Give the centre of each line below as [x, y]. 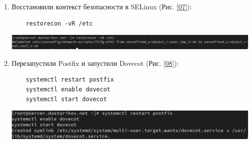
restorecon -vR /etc [59, 23]
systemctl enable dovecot [68, 90]
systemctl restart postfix [70, 80]
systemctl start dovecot [66, 99]
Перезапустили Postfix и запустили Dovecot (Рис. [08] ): [95, 63]
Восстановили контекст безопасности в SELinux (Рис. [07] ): [102, 6]
